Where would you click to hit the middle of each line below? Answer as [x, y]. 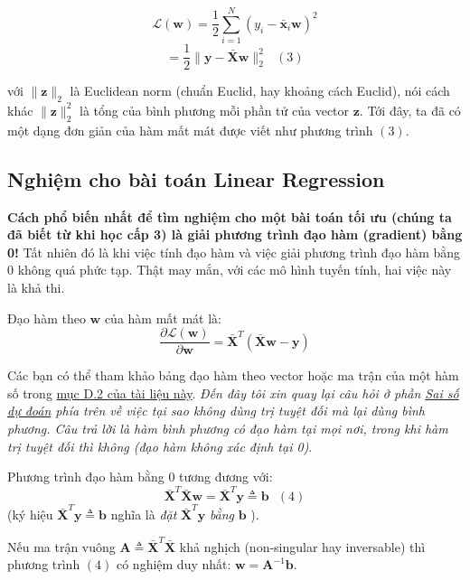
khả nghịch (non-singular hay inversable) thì [302, 546]
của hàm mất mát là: [163, 318]
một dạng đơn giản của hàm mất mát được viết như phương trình [190, 130]
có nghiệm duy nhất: [174, 564]
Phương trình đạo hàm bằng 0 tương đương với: [140, 477]
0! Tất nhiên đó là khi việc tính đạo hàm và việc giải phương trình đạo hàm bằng [234, 252]
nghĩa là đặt [144, 515]
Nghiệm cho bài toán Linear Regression [196, 178]
